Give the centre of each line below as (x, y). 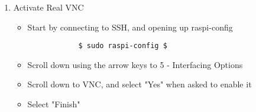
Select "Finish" (54, 104)
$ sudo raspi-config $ (123, 46)
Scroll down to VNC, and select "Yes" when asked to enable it (140, 84)
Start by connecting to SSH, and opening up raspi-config (130, 27)
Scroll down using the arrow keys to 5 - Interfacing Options (135, 64)
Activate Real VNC (48, 7)
